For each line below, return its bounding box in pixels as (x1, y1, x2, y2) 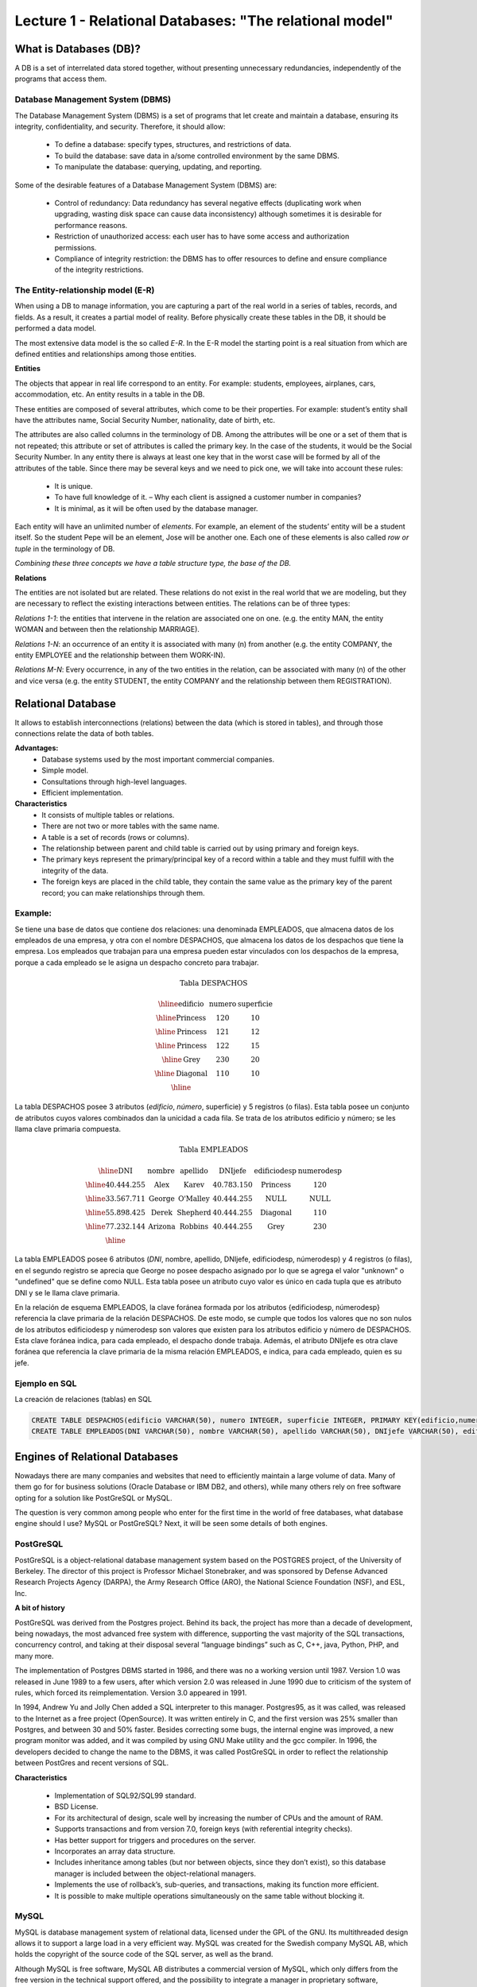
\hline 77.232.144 (85, 1222, 146, 1231)
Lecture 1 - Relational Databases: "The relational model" (14, 12, 394, 29)
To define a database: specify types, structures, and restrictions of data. (54, 140, 292, 149)
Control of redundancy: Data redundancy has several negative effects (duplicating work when (54, 198, 362, 207)
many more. (14, 1651, 54, 1660)
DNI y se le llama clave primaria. (14, 1288, 120, 1297)
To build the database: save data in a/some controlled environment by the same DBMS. (54, 151, 339, 161)
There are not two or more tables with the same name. (41, 821, 220, 831)
